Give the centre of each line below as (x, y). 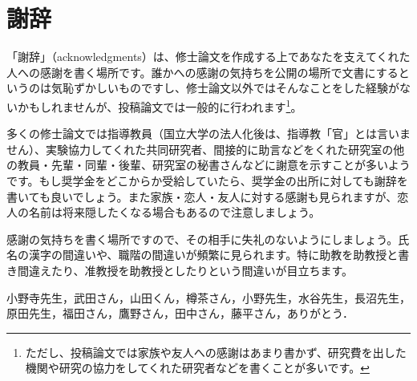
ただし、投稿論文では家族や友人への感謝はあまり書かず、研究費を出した (216, 352)
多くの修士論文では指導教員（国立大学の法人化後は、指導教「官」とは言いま (208, 134)
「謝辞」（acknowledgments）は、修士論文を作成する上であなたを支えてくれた (208, 57)
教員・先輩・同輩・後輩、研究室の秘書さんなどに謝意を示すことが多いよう (214, 165)
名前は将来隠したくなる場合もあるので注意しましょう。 (174, 212)
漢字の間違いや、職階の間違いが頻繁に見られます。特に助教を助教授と (213, 255)
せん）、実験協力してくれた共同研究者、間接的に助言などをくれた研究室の (200, 149)
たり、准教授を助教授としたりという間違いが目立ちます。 (202, 270)
